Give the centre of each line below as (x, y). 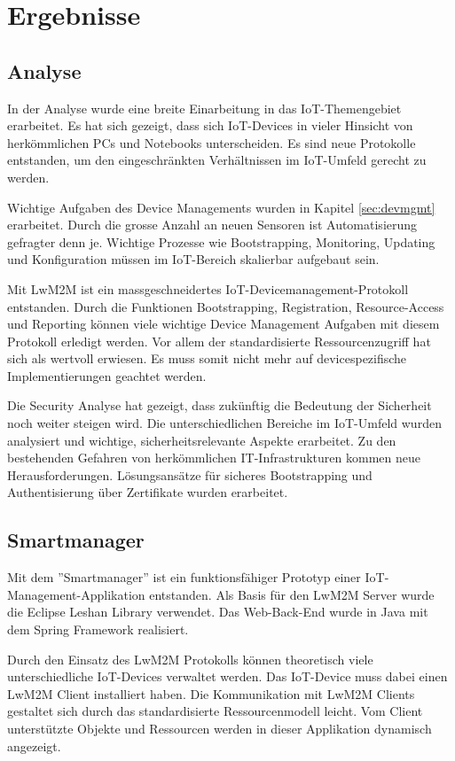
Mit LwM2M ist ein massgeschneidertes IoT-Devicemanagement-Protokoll (208, 288)
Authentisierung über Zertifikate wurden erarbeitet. (148, 492)
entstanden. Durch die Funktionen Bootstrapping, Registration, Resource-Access (226, 306)
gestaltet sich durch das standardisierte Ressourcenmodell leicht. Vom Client (215, 711)
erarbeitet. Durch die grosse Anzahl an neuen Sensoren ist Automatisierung (212, 225)
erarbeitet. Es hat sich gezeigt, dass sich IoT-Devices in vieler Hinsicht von (210, 125)
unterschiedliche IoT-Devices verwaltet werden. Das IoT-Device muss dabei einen (227, 676)
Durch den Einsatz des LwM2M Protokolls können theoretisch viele (190, 659)
